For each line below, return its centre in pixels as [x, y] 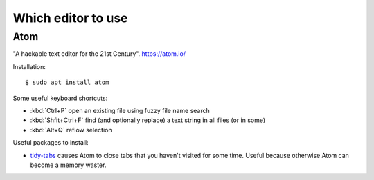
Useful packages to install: [51, 143]
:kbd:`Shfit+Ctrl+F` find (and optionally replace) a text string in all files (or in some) [148, 120]
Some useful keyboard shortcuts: [60, 98]
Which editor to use [70, 18]
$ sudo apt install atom [67, 82]
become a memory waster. [68, 165]
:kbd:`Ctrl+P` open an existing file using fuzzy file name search [120, 110]
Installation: [29, 66]
